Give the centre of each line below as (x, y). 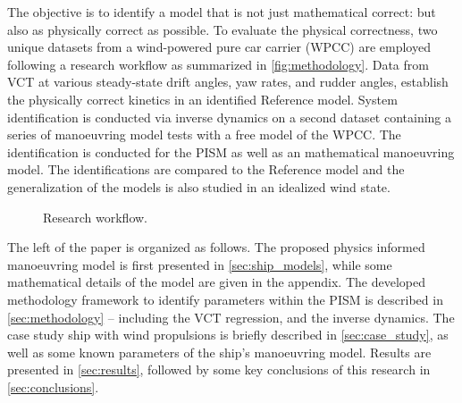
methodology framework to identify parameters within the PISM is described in (225, 299)
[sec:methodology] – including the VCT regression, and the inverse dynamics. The (231, 317)
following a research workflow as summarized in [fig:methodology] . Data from (218, 64)
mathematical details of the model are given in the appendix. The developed (216, 282)
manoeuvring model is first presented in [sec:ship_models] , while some (200, 264)
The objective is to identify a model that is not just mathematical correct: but (222, 12)
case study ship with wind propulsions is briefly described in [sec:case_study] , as (228, 335)
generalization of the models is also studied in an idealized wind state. (199, 186)
